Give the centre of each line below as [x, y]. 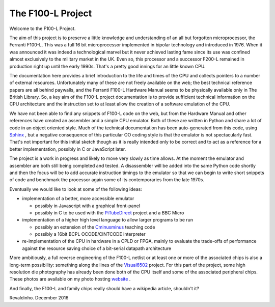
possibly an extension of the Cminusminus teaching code [95, 227]
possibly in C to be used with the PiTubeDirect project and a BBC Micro [109, 213]
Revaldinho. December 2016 [39, 298]
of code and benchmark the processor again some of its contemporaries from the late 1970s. [107, 180]
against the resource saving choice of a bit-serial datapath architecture [97, 248]
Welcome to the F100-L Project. [43, 29]
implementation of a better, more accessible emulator [78, 199]
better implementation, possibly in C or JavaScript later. [68, 149]
